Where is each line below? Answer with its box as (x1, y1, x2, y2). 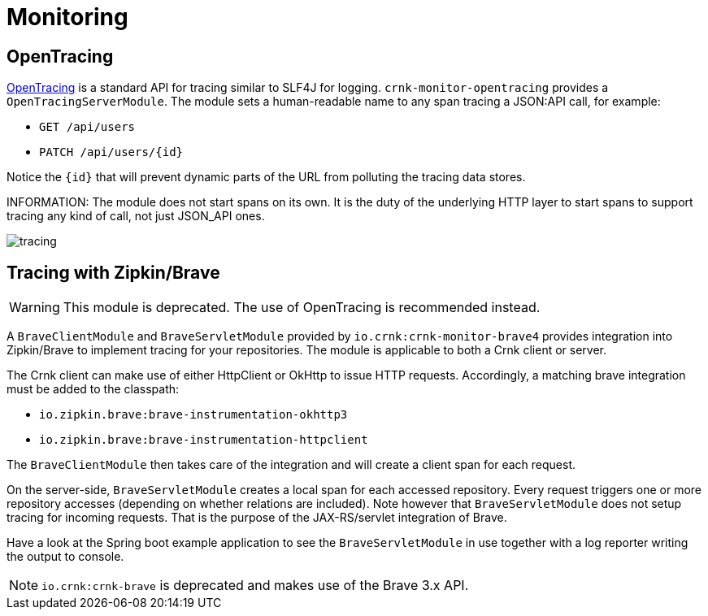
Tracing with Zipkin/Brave (7, 262, 220, 283)
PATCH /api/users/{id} (39, 145, 184, 159)
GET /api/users (39, 120, 136, 134)
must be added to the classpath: (7, 382, 180, 397)
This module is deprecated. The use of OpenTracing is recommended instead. (63, 299, 541, 316)
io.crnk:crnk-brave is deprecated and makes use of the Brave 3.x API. (41, 577, 469, 594)
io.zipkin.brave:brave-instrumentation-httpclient (39, 433, 368, 447)
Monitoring (7, 3, 128, 31)
